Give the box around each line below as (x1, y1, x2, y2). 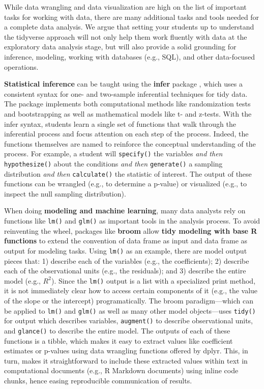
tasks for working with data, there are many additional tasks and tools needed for (4, 11, 259, 22)
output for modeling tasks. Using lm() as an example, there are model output (4, 245, 247, 256)
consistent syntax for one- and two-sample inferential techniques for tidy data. (4, 88, 248, 99)
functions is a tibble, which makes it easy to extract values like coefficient (4, 335, 233, 346)
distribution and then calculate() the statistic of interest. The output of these (4, 168, 252, 179)
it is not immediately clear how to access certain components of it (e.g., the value (4, 285, 258, 296)
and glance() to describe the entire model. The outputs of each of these (4, 325, 230, 336)
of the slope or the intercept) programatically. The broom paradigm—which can (4, 295, 253, 305)
